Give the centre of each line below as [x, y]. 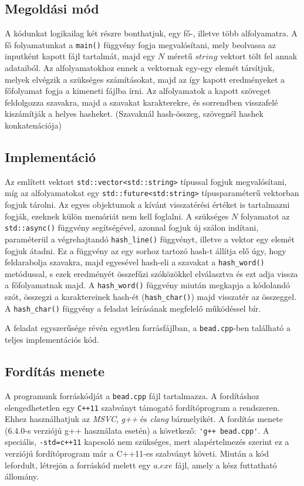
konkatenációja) [33, 125]
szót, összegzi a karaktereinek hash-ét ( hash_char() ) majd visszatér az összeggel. [151, 297]
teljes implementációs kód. [52, 340]
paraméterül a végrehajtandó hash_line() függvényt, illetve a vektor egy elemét [150, 239]
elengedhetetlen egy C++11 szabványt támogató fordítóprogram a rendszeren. [142, 407]
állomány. [22, 476]
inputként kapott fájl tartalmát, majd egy [80, 56]
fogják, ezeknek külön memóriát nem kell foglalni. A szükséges [117, 216]
